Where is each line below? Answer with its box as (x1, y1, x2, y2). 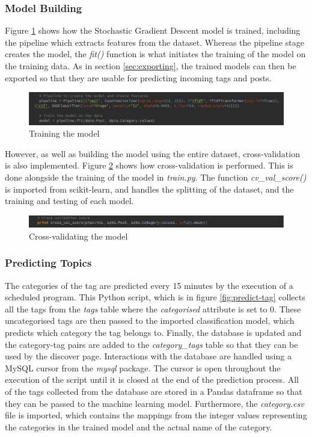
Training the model (29, 127, 100, 140)
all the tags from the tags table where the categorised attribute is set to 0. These (5, 302, 301, 315)
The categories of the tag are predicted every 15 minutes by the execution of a (5, 279, 293, 291)
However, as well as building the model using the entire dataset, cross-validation (5, 147, 300, 160)
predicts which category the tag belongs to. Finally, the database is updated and (5, 326, 302, 338)
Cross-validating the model (29, 229, 128, 242)
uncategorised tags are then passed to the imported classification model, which (5, 314, 295, 327)
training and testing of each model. (5, 194, 134, 207)
